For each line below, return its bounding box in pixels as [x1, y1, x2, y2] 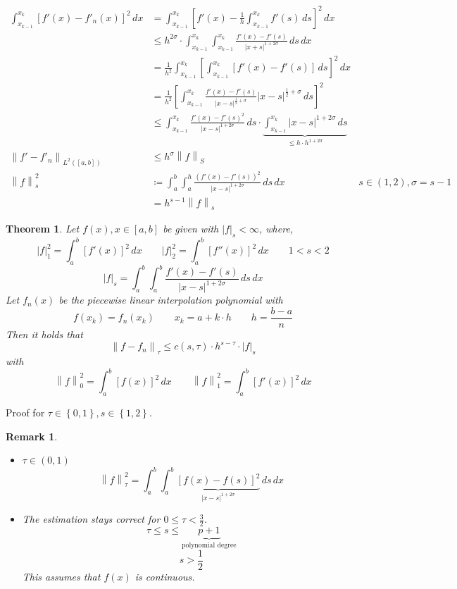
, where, [258, 221, 294, 235]
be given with [163, 221, 219, 235]
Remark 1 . [6, 428, 58, 443]
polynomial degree [182, 542, 237, 549]
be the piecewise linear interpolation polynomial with [58, 292, 283, 307]
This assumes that [22, 569, 101, 583]
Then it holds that [6, 326, 83, 341]
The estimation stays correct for [22, 512, 161, 526]
